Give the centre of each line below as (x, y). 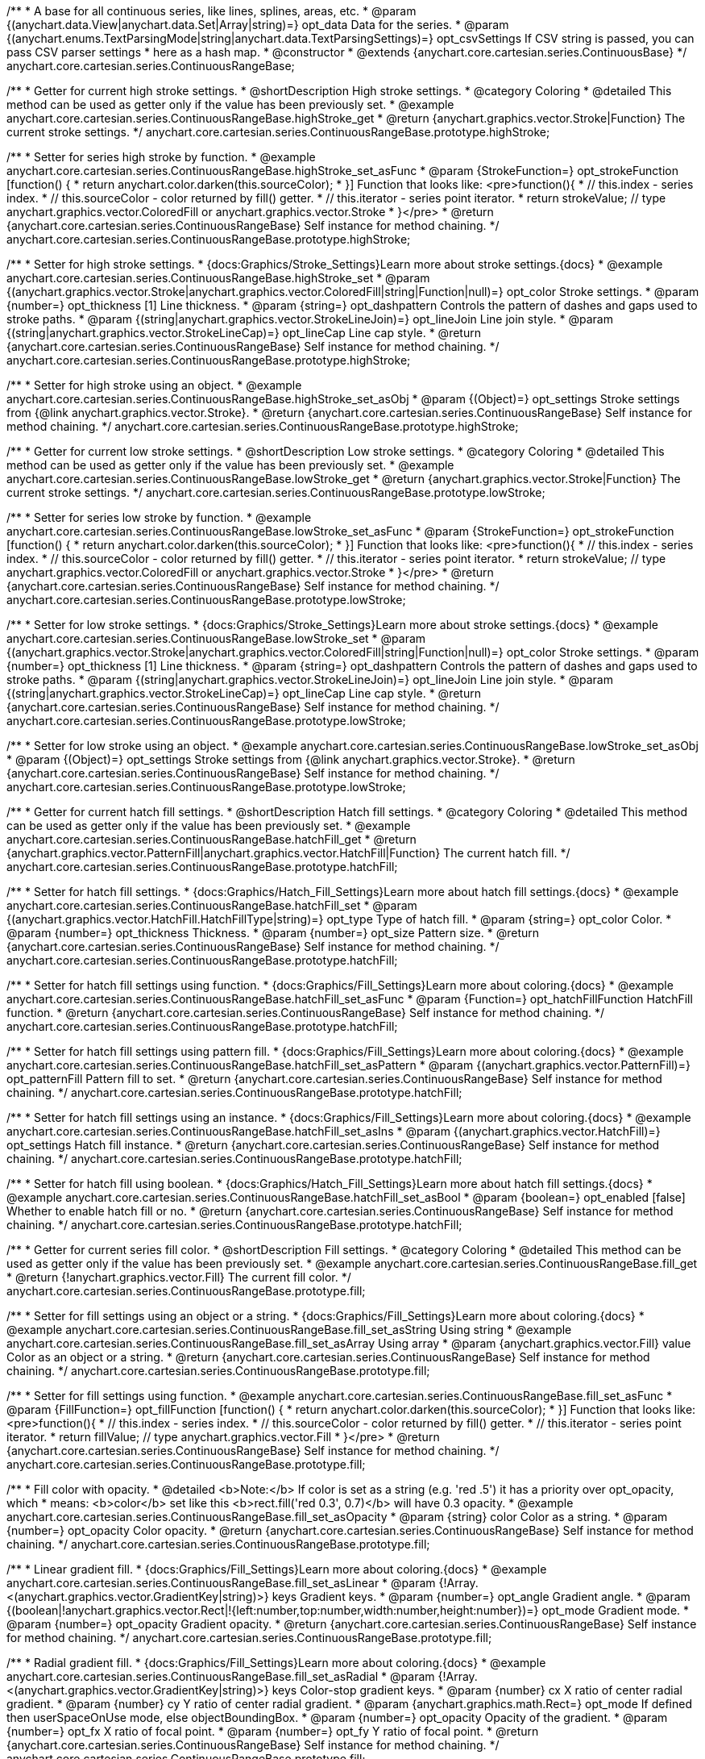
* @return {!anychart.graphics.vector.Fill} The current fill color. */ (179, 1277)
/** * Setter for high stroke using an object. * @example (154, 385)
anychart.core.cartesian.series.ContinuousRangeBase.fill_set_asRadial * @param (221, 1676)
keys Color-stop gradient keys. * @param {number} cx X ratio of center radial (477, 1690)
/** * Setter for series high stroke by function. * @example (161, 157)
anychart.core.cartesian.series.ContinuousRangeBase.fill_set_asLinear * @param (221, 1583)
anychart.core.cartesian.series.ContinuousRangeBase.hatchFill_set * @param (212, 905)
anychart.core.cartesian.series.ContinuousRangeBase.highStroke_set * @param (218, 278)
